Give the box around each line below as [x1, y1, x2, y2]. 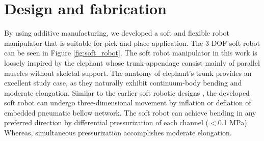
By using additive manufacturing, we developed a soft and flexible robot [4, 27, 229, 38]
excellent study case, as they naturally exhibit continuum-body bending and [4, 77, 242, 88]
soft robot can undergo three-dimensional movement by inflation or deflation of [4, 97, 251, 108]
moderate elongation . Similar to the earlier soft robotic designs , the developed [4, 87, 250, 98]
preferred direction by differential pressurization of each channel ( [4, 117, 209, 128]
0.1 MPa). [218, 117, 249, 128]
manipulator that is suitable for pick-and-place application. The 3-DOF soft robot [4, 37, 260, 48]
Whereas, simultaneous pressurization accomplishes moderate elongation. [4, 127, 232, 138]
